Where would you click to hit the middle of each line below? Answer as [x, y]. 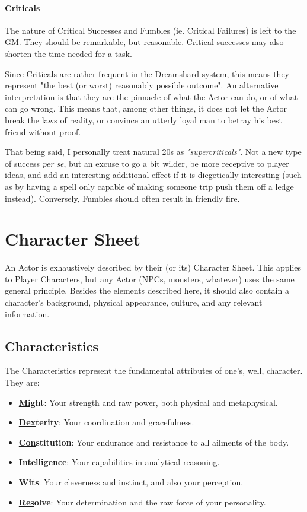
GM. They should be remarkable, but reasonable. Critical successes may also [144, 42]
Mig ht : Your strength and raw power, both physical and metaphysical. [148, 402]
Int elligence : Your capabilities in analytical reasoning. [119, 462]
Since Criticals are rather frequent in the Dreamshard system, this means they [147, 73]
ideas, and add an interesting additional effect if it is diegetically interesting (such [153, 175]
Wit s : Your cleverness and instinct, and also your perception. [131, 481]
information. [27, 314]
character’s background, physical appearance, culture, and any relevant [134, 302]
